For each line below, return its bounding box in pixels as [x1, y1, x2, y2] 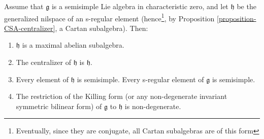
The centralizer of [16, 57, 71, 67]
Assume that [4, 1, 44, 11]
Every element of [16, 74, 69, 84]
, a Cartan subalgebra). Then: [55, 22, 148, 33]
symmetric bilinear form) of [16, 100, 102, 111]
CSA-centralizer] [4, 22, 55, 33]
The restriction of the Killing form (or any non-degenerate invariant [16, 91, 227, 101]
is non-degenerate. [124, 100, 181, 111]
